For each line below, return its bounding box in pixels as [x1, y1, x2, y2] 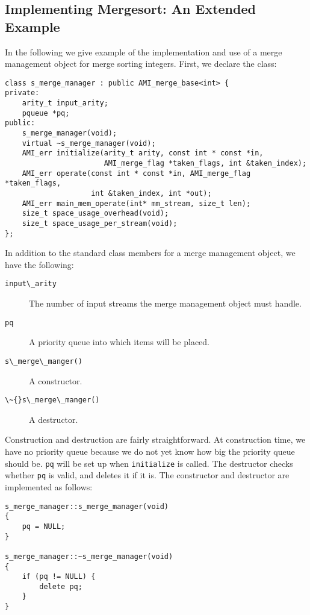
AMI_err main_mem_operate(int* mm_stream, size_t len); [22, 199, 251, 208]
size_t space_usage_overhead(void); [22, 209, 169, 218]
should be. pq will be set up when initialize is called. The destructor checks [5, 457, 293, 469]
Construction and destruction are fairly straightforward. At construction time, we [5, 433, 306, 446]
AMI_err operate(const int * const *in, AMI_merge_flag [22, 169, 251, 178]
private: [5, 89, 40, 98]
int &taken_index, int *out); [91, 189, 212, 198]
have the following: [5, 258, 74, 270]
